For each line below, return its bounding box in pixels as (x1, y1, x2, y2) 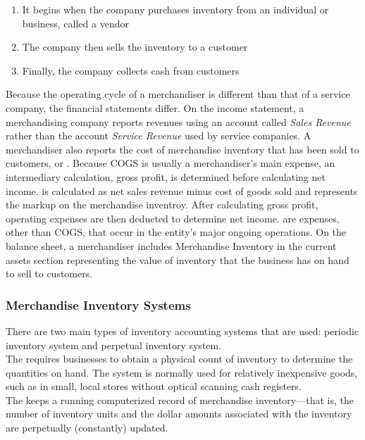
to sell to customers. (6, 266, 93, 281)
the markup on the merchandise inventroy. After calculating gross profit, (6, 197, 318, 212)
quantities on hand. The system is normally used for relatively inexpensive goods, (6, 365, 358, 379)
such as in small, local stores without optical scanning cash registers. (6, 379, 302, 394)
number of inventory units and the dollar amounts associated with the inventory (6, 406, 352, 421)
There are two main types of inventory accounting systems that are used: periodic (6, 323, 359, 338)
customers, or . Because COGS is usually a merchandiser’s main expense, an (6, 156, 335, 170)
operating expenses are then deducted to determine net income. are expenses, (6, 210, 340, 225)
